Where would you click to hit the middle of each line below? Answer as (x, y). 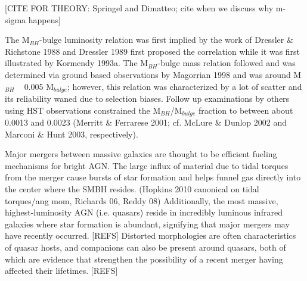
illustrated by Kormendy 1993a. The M (77, 63)
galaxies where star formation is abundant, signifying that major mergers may (147, 224)
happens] (44, 19)
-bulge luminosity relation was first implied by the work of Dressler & (166, 40)
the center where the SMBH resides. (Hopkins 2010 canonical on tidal (132, 189)
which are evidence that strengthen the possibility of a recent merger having (144, 259)
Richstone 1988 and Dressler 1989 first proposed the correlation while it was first (153, 51)
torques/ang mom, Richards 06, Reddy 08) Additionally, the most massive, (142, 200)
